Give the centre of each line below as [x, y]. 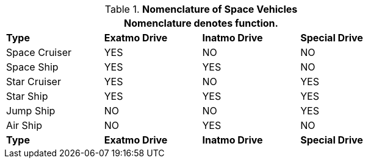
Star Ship [27, 96]
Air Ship [24, 125]
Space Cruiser [39, 52]
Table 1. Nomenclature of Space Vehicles [201, 9]
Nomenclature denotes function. [201, 23]
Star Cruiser [34, 81]
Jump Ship [31, 111]
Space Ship [32, 67]
